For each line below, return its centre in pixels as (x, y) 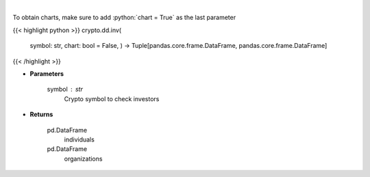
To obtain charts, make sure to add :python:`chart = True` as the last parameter (124, 18)
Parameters (47, 73)
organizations (83, 159)
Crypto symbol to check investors (112, 98)
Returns (41, 114)
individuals (79, 139)
